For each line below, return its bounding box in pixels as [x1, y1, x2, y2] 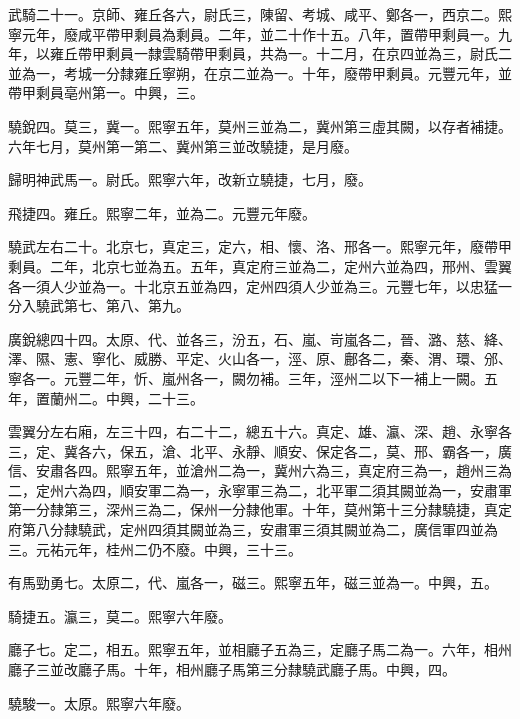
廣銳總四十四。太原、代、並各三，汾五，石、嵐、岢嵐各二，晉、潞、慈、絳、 [8, 328, 512, 349]
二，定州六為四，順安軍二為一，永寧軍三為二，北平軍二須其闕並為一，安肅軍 [8, 479, 512, 500]
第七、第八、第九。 [63, 295, 190, 316]
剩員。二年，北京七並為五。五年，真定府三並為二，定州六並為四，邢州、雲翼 [8, 255, 512, 276]
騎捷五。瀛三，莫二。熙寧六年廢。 [8, 605, 232, 626]
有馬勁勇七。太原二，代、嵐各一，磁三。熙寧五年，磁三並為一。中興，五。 [8, 572, 498, 593]
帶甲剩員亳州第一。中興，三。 [8, 82, 204, 103]
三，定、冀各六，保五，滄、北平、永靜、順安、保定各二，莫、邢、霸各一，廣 [8, 440, 512, 461]
